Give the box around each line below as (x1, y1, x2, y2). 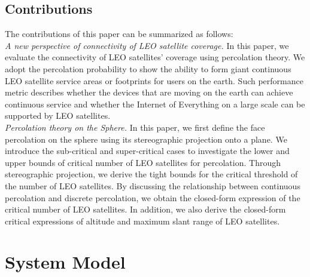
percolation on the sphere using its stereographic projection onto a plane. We (5, 133, 287, 145)
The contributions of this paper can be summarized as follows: (5, 27, 233, 40)
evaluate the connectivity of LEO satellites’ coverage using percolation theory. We (5, 51, 305, 63)
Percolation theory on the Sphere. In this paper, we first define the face (5, 121, 265, 133)
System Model (5, 250, 126, 274)
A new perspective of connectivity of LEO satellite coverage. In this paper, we (5, 39, 289, 51)
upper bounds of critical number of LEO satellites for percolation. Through (5, 156, 281, 168)
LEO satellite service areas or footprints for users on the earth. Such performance (5, 74, 303, 87)
